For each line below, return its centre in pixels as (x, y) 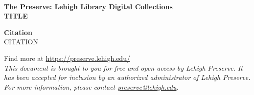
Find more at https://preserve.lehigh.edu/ (67, 58)
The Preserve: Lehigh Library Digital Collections (88, 6)
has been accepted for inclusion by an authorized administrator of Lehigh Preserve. (127, 77)
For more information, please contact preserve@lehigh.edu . (91, 86)
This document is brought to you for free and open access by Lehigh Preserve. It (123, 67)
